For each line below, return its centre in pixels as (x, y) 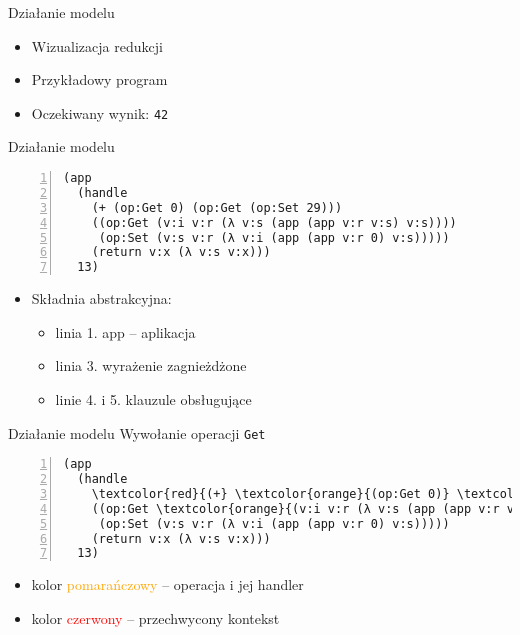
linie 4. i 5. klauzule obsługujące (153, 398)
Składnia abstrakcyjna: (101, 298)
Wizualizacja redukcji (97, 45)
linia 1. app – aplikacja (125, 331)
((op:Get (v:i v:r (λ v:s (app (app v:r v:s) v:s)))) (274, 222)
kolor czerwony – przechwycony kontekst (155, 617)
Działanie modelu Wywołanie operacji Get (137, 432)
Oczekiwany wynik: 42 (100, 112)
